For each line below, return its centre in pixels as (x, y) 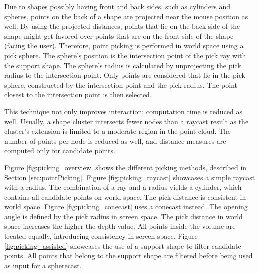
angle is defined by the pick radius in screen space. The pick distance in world (123, 216)
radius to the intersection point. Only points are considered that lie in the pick (125, 75)
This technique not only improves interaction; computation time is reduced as (123, 111)
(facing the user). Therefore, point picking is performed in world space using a (124, 46)
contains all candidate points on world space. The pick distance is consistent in (125, 197)
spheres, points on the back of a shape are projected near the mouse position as (126, 16)
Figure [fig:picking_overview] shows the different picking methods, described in (125, 167)
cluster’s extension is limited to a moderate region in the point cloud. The (118, 131)
